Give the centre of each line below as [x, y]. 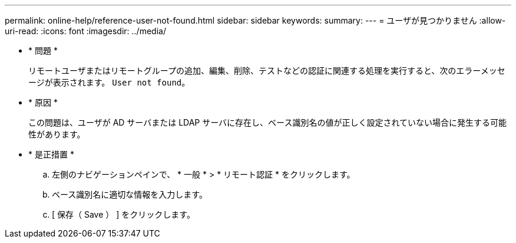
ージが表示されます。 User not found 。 [109, 82]
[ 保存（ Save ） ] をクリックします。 [123, 214]
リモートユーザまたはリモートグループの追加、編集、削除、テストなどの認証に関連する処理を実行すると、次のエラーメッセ [267, 70]
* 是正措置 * [51, 154]
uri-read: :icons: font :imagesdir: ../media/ [85, 31]
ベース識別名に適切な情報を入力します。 [130, 194]
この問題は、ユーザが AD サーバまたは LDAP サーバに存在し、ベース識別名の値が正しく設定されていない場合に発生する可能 [267, 122]
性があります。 [57, 134]
